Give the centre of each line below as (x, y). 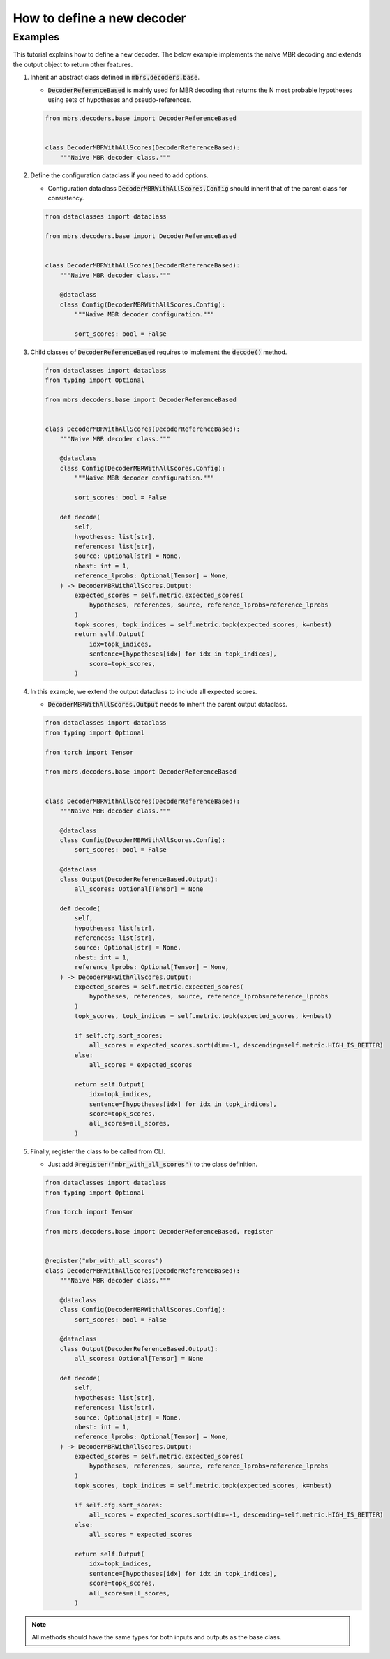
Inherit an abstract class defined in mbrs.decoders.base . (115, 78)
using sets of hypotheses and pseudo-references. (120, 99)
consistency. (66, 198)
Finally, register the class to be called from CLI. (98, 1151)
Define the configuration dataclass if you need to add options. (119, 175)
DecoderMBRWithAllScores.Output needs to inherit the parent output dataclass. (167, 705)
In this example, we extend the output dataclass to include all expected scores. (144, 692)
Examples (36, 37)
